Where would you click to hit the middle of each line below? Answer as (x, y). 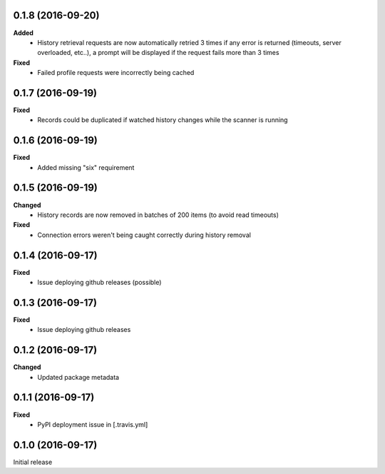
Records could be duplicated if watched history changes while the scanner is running (163, 120)
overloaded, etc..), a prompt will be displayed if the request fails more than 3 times (158, 53)
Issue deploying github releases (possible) (99, 283)
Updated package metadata (78, 377)
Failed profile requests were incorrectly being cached (116, 73)
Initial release (33, 462)
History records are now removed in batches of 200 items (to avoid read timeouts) (158, 215)
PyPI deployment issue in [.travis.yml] (93, 424)
